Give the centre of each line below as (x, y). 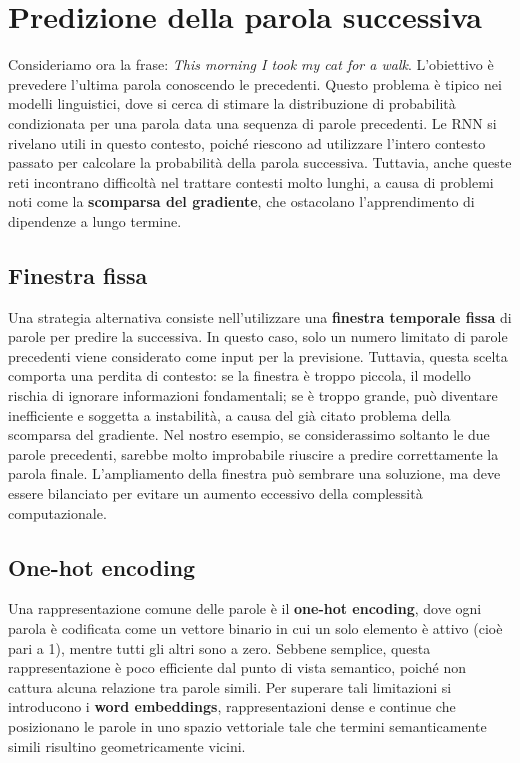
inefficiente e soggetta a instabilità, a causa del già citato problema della (229, 414)
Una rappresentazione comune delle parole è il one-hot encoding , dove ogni (245, 608)
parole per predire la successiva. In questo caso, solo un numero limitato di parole (258, 336)
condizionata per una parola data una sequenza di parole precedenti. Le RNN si (252, 122)
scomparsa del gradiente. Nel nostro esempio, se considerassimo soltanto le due (249, 434)
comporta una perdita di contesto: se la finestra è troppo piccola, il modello (239, 375)
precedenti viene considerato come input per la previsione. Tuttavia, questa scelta (258, 355)
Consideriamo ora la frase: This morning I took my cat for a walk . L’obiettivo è (251, 64)
